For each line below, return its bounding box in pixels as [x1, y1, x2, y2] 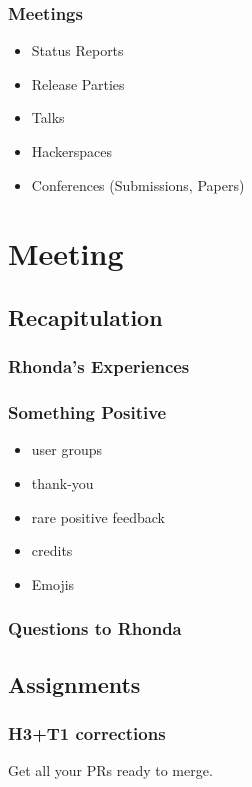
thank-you [31, 473, 94, 493]
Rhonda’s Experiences [8, 354, 190, 379]
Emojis [31, 573, 75, 594]
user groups [31, 439, 103, 460]
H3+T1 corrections [8, 720, 166, 745]
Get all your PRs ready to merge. [8, 760, 213, 781]
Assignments [8, 668, 141, 699]
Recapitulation [8, 301, 163, 332]
